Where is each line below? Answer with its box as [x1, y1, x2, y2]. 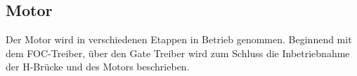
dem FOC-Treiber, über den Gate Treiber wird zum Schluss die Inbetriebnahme [6, 45, 350, 60]
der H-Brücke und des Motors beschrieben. [6, 59, 190, 74]
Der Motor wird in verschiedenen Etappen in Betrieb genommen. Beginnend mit [6, 32, 352, 47]
